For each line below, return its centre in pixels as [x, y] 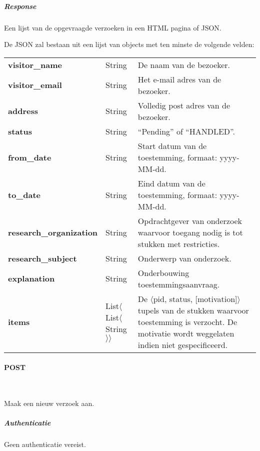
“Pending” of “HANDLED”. [186, 131]
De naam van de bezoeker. [184, 64]
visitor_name [35, 64]
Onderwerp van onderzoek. [184, 258]
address [23, 111]
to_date [24, 194]
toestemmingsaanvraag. [179, 284]
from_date [30, 157]
